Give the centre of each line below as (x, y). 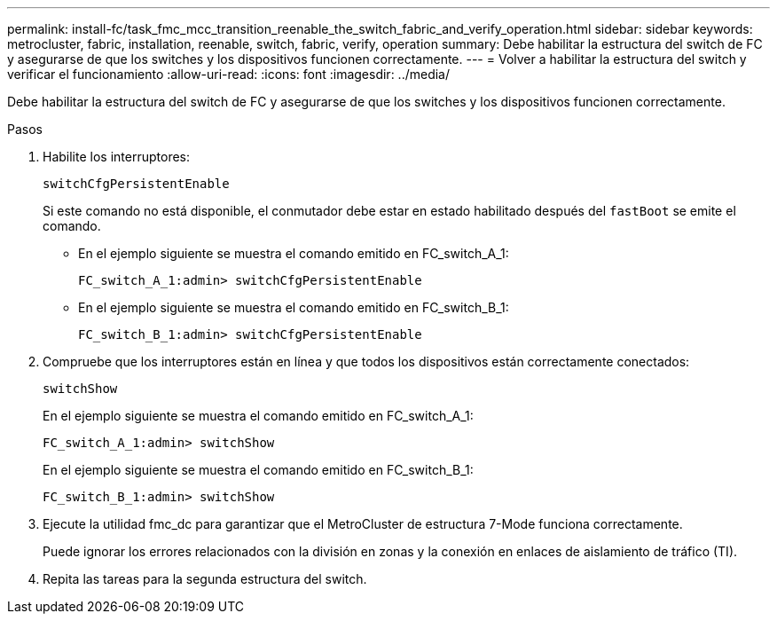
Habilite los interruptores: (117, 157)
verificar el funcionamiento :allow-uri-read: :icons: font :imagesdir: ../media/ (229, 74)
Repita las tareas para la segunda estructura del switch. (205, 579)
